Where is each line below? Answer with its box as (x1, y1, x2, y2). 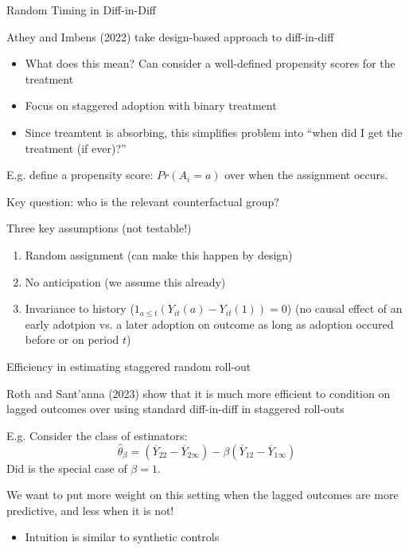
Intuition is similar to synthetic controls (25, 529, 220, 545)
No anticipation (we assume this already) (25, 273, 226, 290)
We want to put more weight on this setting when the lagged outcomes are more (6, 486, 399, 503)
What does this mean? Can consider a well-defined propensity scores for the (25, 55, 395, 72)
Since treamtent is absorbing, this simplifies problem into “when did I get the (25, 123, 403, 140)
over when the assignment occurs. (224, 166, 388, 183)
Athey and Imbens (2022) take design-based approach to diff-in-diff (6, 28, 334, 45)
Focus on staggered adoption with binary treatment (25, 97, 277, 114)
